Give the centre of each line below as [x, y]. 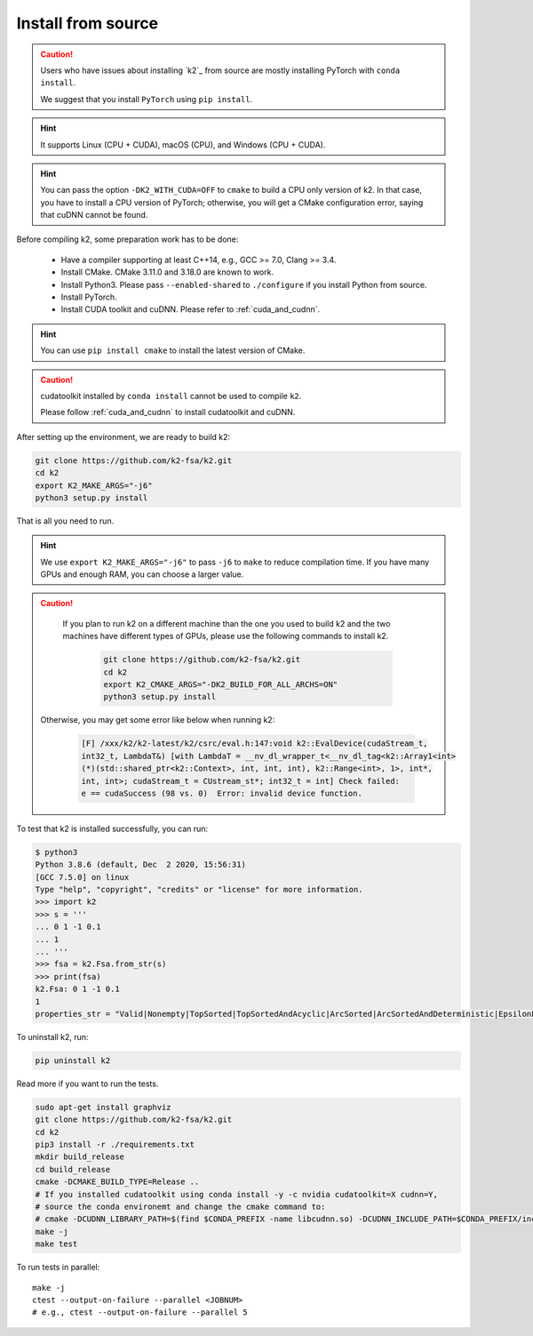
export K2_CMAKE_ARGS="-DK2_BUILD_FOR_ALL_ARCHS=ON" [221, 684]
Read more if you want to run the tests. [88, 1084]
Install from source [88, 23]
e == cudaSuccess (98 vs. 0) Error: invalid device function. [222, 793]
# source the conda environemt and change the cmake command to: [180, 1207]
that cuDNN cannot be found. [94, 215]
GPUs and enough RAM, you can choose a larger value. [142, 574]
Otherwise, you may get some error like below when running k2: [158, 720]
